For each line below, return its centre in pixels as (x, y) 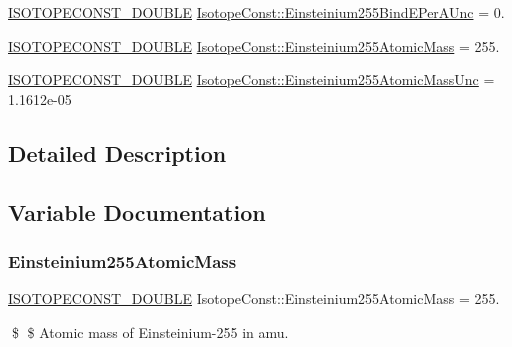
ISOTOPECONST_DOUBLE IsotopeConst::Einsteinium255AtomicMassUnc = (251, 79)
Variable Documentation (137, 211)
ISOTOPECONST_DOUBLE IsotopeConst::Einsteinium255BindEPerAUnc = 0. (256, 12)
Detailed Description (117, 152)
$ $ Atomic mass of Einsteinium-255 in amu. (150, 331)
